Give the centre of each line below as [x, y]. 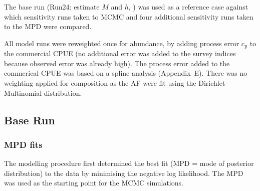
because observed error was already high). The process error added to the [117, 63]
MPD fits [23, 144]
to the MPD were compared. [48, 26]
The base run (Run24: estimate [52, 7]
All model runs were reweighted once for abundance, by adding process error [122, 43]
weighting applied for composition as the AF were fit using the [100, 83]
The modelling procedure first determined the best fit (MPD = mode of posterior [129, 163]
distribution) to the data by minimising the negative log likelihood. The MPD [124, 173]
